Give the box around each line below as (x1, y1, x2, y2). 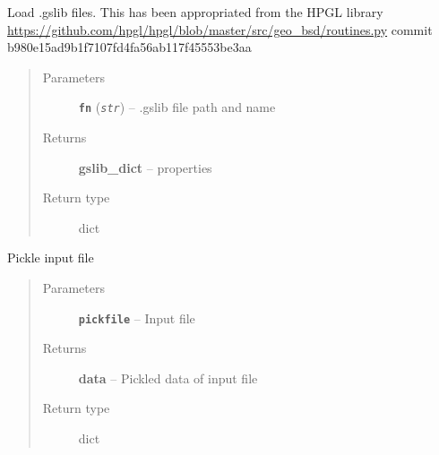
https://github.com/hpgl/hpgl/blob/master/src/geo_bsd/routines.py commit (7, 20, 433, 39)
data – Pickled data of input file (78, 368, 258, 387)
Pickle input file (7, 248, 94, 267)
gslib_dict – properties (78, 158, 212, 176)
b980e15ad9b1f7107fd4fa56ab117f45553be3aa (7, 38, 252, 56)
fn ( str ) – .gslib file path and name (78, 98, 276, 116)
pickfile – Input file (78, 308, 195, 327)
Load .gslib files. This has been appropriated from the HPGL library (7, 3, 383, 21)
